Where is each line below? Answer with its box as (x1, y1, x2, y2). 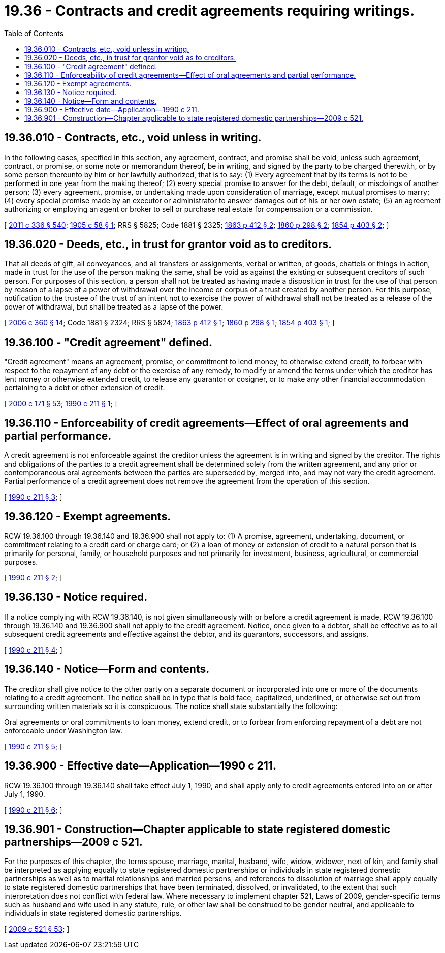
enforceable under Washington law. (4, 726, 122, 735)
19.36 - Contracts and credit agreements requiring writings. (4, 2, 415, 19)
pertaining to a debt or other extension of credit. (4, 383, 165, 392)
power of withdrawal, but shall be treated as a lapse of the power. (4, 302, 224, 312)
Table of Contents (4, 28, 64, 38)
